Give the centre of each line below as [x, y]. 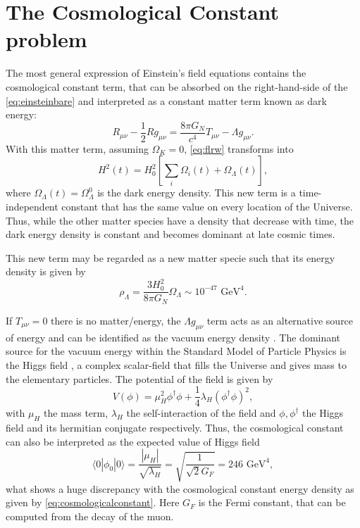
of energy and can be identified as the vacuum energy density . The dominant [173, 337]
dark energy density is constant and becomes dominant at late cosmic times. [170, 234]
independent [32, 206]
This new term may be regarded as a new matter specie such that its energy [170, 257]
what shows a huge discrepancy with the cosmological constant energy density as [180, 488]
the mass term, [76, 413]
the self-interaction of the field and [201, 413]
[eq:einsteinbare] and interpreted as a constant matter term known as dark [166, 100]
